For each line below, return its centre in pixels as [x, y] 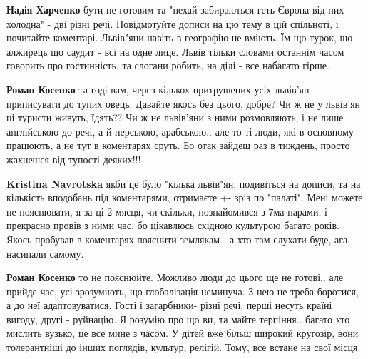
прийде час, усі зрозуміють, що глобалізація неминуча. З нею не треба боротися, [183, 291]
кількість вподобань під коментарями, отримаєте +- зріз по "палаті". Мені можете [185, 197]
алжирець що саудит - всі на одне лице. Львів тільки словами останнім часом [175, 51]
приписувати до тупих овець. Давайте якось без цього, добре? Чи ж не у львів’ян [184, 103]
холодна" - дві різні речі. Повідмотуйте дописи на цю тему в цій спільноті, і [173, 23]
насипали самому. [45, 253]
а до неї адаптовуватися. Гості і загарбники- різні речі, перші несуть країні [169, 305]
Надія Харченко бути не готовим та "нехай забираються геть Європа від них [175, 9]
